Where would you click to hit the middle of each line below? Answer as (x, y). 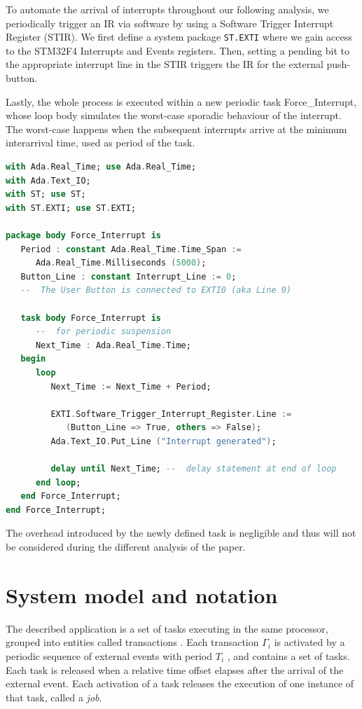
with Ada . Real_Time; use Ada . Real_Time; (101, 167)
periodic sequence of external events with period (109, 655)
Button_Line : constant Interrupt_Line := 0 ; (128, 276)
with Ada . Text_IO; (48, 180)
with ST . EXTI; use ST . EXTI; (71, 208)
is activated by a (309, 642)
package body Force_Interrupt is (83, 235)
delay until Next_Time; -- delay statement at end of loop (194, 469)
